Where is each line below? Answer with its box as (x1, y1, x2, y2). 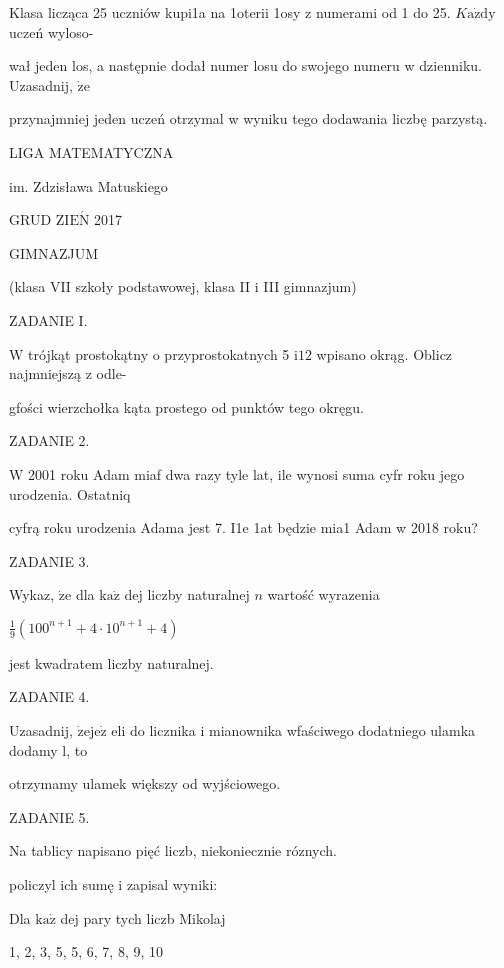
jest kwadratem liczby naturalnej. (9, 652, 214, 673)
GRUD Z (9, 209, 65, 230)
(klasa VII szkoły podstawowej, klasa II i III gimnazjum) (9, 276, 357, 297)
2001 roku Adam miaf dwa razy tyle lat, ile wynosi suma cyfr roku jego (28, 463, 465, 484)
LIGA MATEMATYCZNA (9, 141, 174, 162)
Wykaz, (9, 584, 55, 605)
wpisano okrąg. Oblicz (316, 343, 453, 364)
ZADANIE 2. (9, 430, 90, 451)
